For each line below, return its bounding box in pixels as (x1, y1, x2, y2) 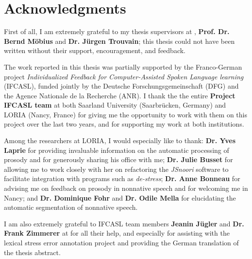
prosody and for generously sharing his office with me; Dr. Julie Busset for (4, 154, 233, 165)
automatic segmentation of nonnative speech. (4, 202, 138, 212)
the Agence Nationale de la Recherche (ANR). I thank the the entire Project (4, 90, 235, 100)
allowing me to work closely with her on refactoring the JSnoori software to (4, 164, 229, 174)
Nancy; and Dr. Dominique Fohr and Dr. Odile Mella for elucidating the (4, 192, 236, 203)
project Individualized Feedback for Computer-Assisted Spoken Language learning (4, 71, 244, 81)
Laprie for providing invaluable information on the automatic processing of (4, 145, 229, 155)
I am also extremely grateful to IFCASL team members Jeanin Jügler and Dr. (4, 218, 244, 228)
